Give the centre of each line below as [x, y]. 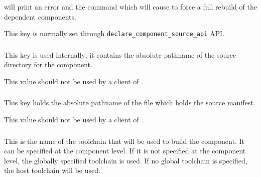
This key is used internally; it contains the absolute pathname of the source [120, 54]
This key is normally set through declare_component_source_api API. [114, 33]
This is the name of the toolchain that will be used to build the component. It [124, 141]
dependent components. [40, 16]
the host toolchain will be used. [52, 170]
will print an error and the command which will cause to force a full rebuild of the [130, 7]
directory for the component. [48, 64]
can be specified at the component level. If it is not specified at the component [125, 151]
